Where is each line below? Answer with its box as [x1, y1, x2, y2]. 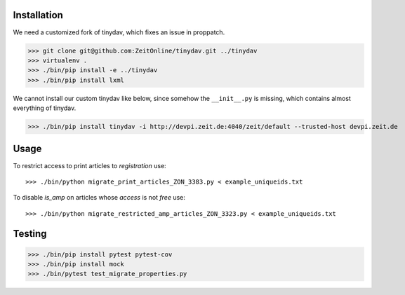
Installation [13, 9, 63, 21]
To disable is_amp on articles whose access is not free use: [13, 193, 186, 202]
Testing [13, 228, 47, 240]
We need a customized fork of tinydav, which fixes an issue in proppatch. [13, 28, 225, 36]
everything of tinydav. [13, 104, 77, 112]
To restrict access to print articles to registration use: [13, 161, 166, 170]
